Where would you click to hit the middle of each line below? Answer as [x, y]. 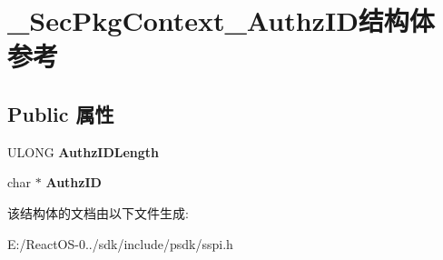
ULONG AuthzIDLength [84, 151]
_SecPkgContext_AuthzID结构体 [221, 20]
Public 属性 [61, 113]
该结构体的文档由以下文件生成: [98, 212]
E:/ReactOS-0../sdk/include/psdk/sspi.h [120, 243]
